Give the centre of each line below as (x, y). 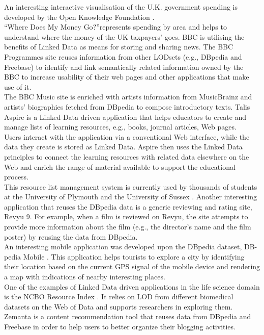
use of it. (18, 86)
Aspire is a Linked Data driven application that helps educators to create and (125, 117)
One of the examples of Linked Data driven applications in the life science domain (132, 286)
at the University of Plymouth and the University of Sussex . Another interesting (130, 197)
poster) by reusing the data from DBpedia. (71, 236)
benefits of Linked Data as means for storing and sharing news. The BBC (119, 47)
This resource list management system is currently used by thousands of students (131, 186)
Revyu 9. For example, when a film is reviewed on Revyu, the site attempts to (126, 216)
